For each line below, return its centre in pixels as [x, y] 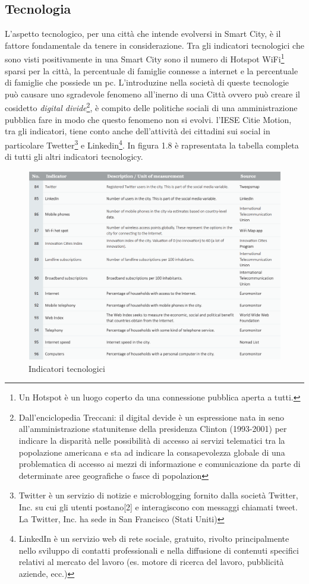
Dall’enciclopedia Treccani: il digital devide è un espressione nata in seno [152, 417]
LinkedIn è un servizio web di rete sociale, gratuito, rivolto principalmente [154, 539]
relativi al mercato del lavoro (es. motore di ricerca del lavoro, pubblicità [151, 562]
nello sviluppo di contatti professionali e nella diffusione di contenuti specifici [159, 550]
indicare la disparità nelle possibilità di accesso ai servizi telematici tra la [152, 441]
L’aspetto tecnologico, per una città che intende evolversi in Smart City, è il [143, 34]
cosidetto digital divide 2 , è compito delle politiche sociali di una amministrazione [151, 107]
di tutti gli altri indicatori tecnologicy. [74, 157]
